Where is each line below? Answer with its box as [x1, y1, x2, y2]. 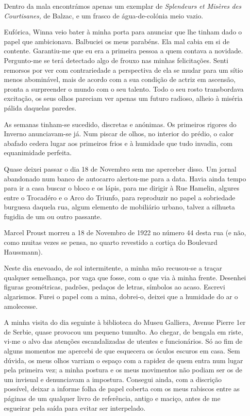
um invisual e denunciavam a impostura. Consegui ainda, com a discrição [4, 374, 222, 384]
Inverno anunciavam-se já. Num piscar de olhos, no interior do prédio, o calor [4, 128, 234, 139]
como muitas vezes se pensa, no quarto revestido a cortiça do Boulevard [4, 237, 217, 247]
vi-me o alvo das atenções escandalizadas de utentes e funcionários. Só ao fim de [4, 336, 243, 346]
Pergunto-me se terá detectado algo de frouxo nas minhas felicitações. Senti [4, 55, 229, 65]
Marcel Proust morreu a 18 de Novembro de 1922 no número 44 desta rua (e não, [4, 227, 246, 238]
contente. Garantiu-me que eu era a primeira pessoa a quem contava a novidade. [4, 46, 243, 56]
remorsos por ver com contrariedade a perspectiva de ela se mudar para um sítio [4, 64, 243, 75]
